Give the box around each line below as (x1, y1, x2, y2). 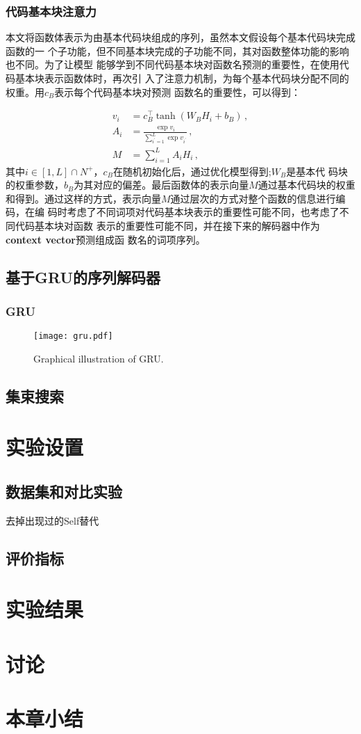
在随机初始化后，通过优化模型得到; (112, 163, 271, 178)
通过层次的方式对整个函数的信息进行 (170, 191, 336, 205)
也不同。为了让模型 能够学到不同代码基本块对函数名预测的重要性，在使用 (6, 57, 339, 72)
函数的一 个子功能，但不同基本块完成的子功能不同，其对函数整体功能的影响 (6, 43, 349, 58)
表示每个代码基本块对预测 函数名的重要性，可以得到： (54, 84, 301, 99)
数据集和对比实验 (6, 480, 122, 502)
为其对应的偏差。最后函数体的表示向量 (74, 177, 249, 192)
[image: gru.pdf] (33, 331, 113, 342)
